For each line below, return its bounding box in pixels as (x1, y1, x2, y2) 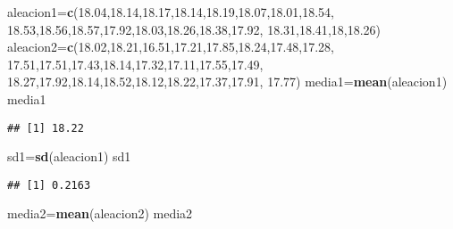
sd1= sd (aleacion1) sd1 (7, 147, 131, 166)
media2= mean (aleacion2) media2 (7, 204, 193, 223)
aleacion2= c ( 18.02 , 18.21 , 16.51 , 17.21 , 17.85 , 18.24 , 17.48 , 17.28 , (7, 37, 335, 56)
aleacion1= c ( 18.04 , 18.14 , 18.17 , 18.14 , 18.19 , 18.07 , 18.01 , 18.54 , (7, 3, 335, 20)
